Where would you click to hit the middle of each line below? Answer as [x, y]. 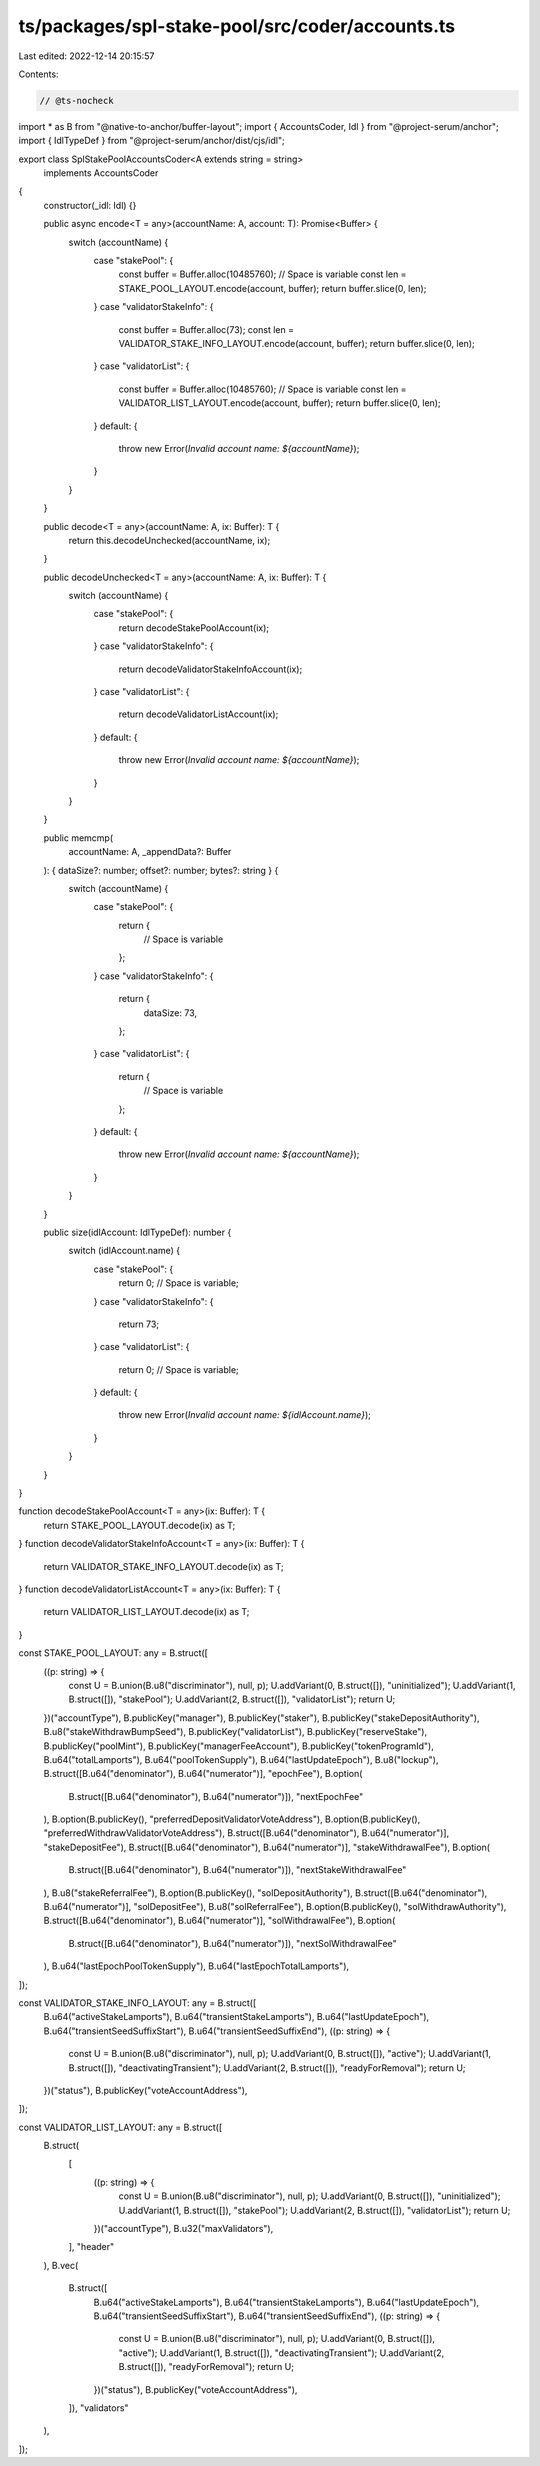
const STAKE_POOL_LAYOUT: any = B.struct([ [113, 1653]
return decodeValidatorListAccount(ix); [198, 714]
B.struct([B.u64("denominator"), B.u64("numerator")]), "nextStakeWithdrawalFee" [237, 1870]
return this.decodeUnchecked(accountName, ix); [169, 540]
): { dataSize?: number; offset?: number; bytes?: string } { [161, 870]
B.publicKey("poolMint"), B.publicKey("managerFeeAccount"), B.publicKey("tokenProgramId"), [238, 1746]
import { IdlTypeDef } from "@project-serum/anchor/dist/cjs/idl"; [151, 141]
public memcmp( [78, 837]
